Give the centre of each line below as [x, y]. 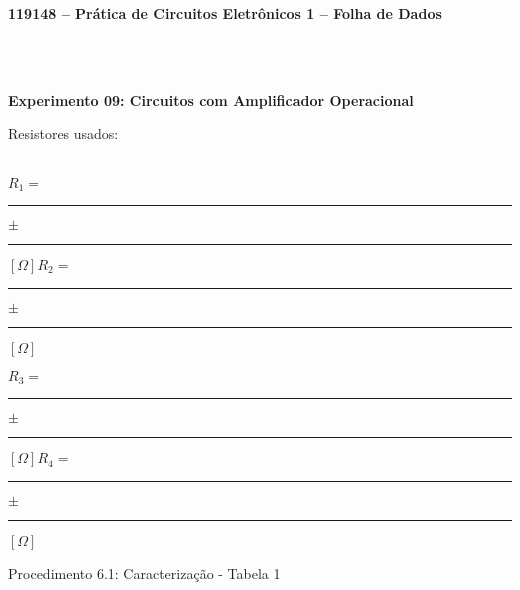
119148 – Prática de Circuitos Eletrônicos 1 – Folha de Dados [225, 13]
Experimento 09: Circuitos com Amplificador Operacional [211, 99]
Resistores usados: [63, 133]
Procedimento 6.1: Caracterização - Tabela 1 [144, 573]
